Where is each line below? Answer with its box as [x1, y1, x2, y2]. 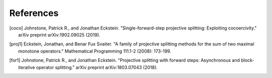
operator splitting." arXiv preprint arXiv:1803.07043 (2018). [36, 64, 158, 70]
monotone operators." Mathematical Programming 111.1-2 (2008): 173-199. [18, 48, 171, 54]
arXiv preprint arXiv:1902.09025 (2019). [18, 31, 101, 37]
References [9, 7, 59, 18]
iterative [18, 64, 35, 70]
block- [241, 57, 254, 63]
